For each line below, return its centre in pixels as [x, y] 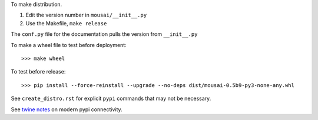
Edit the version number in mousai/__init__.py [86, 15]
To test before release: [38, 72]
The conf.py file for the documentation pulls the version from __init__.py [104, 34]
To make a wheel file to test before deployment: [69, 45]
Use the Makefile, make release [66, 23]
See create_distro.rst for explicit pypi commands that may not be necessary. [111, 99]
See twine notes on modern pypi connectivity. [67, 109]
